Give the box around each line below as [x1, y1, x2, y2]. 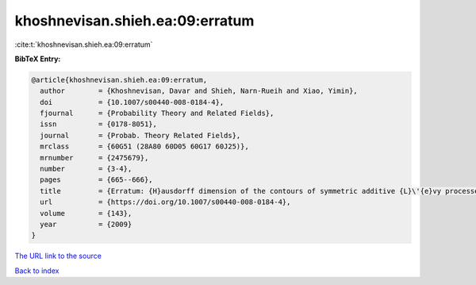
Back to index [14, 266, 59, 275]
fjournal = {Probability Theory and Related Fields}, [40, 109, 274, 118]
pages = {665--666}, [40, 175, 154, 184]
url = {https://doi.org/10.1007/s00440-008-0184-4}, [40, 198, 291, 206]
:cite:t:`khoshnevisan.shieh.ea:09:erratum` [14, 40, 153, 49]
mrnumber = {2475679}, [40, 153, 149, 162]
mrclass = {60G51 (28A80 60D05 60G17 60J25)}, [40, 142, 249, 151]
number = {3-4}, [40, 164, 132, 174]
